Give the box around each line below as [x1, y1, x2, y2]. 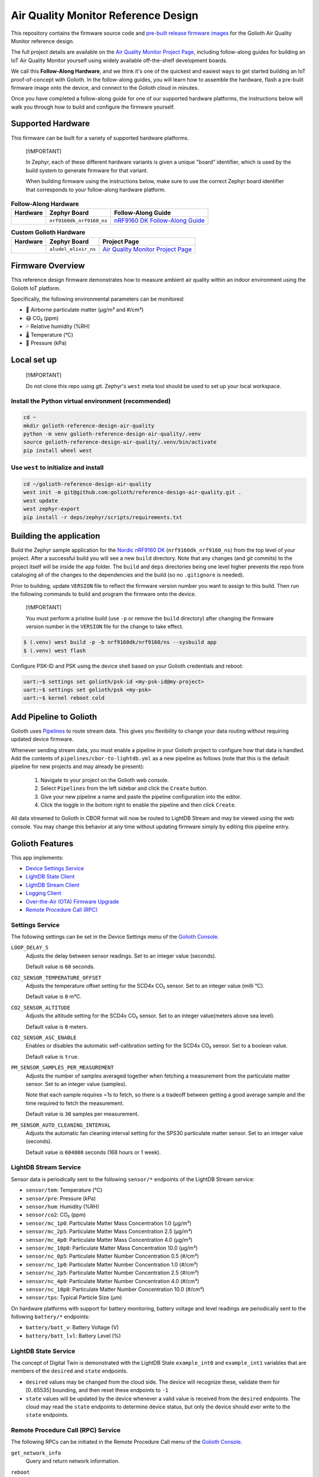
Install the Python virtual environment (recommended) [11, 397, 171, 405]
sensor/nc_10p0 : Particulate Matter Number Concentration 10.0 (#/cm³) [25, 1286, 205, 1293]
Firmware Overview [11, 261, 85, 271]
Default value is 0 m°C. [25, 993, 82, 1000]
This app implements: [11, 854, 64, 861]
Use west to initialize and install [11, 464, 104, 472]
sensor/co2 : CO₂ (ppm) [25, 1211, 86, 1218]
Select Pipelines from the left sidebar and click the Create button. [40, 785, 208, 792]
